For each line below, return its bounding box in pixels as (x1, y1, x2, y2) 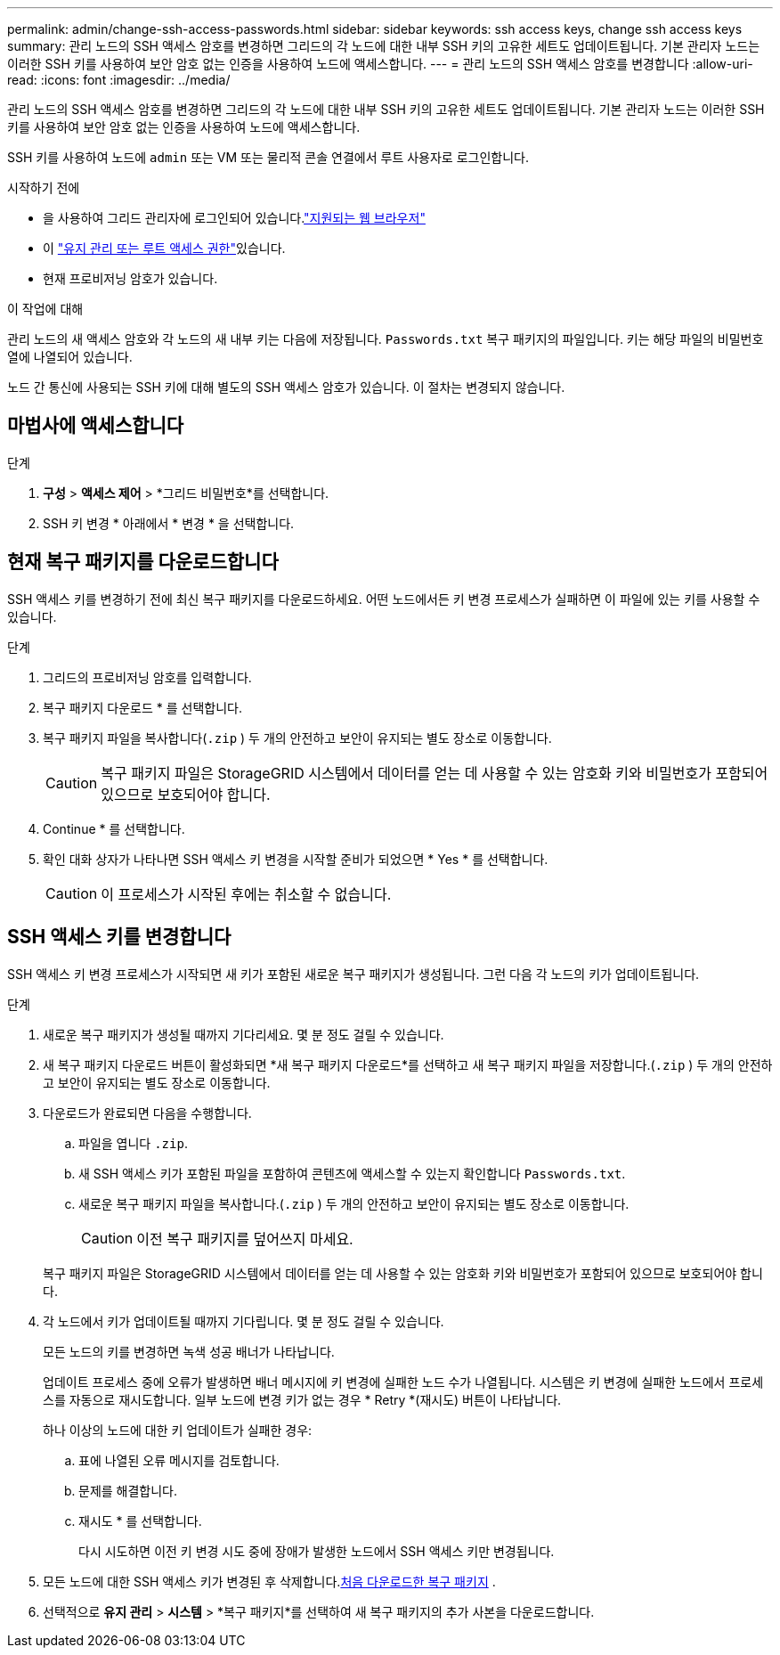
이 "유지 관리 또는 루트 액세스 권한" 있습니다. (43, 241, 286, 256)
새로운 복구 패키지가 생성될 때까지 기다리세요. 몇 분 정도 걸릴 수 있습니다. (43, 1026, 444, 1042)
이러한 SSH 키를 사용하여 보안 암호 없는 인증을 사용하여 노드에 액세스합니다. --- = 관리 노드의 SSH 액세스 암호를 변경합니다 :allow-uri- (7, 56, 753, 71)
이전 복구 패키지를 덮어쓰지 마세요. (136, 1229, 353, 1248)
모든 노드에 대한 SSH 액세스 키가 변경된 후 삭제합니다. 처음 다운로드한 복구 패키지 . (43, 1573, 496, 1589)
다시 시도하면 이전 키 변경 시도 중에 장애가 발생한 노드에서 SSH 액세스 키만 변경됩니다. (78, 1543, 555, 1559)
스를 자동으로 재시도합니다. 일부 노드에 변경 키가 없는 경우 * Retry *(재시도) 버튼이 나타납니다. (43, 1391, 562, 1407)
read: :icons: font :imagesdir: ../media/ (7, 72, 231, 87)
